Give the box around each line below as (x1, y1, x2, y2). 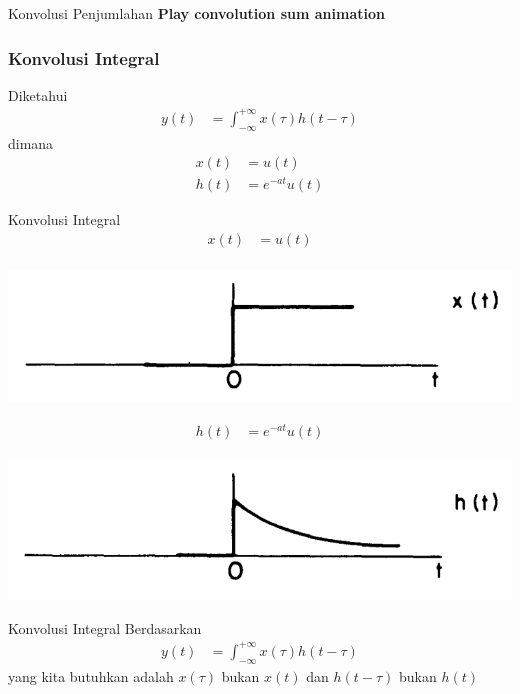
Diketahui (8, 84, 68, 105)
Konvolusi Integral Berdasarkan (8, 617, 202, 638)
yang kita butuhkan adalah (8, 665, 174, 686)
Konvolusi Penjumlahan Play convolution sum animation (8, 3, 385, 23)
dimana (8, 132, 54, 153)
